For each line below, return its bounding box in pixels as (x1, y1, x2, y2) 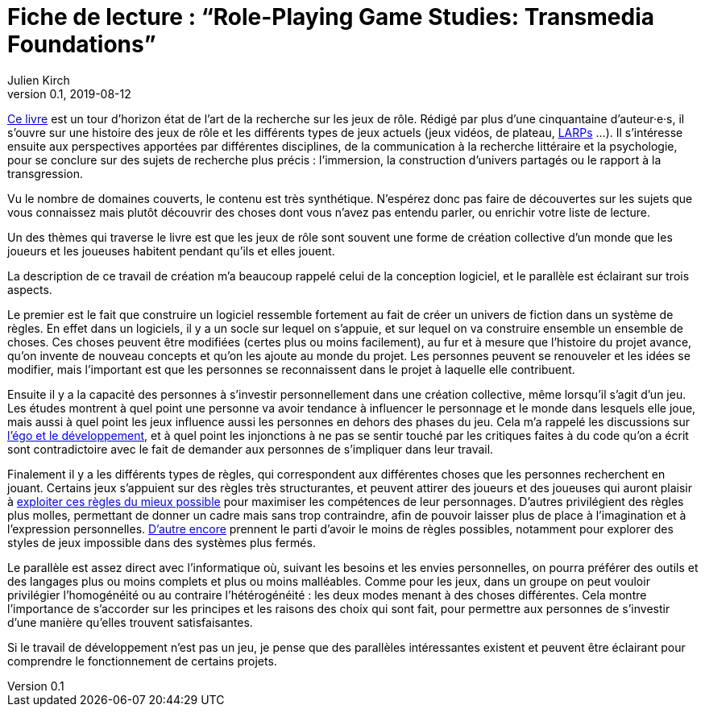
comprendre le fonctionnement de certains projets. (7, 653, 277, 668)
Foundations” (7, 31, 156, 58)
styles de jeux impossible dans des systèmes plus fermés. (7, 535, 316, 549)
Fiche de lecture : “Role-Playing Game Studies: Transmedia (7, 3, 655, 31)
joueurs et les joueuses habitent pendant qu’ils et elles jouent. (7, 243, 335, 258)
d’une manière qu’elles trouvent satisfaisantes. (7, 615, 253, 629)
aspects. (7, 282, 52, 296)
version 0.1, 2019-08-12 (7, 86, 131, 101)
